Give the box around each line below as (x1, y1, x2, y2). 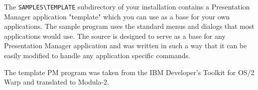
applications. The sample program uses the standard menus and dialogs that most (4, 21, 255, 31)
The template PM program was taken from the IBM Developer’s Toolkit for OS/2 (4, 67, 255, 77)
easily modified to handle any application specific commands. (4, 50, 190, 61)
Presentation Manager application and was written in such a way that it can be (4, 40, 247, 51)
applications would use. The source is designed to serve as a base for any (4, 30, 226, 41)
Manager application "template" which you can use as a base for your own (4, 11, 230, 21)
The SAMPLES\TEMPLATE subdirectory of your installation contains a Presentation (4, 1, 250, 11)
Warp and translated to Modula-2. (4, 77, 109, 87)
